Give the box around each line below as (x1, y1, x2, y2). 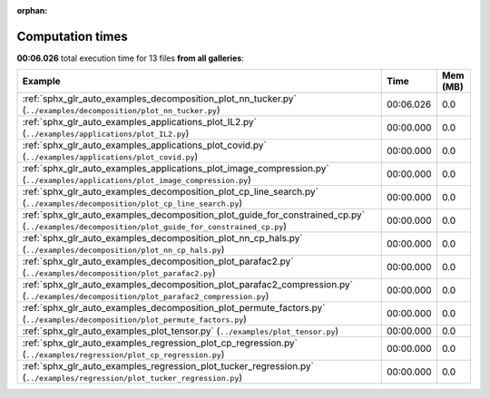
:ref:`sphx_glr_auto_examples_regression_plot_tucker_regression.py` (22, 360, 315, 373)
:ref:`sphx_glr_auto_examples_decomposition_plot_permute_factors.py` (22, 302, 326, 315)
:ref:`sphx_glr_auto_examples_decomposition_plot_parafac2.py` (22, 255, 294, 267)
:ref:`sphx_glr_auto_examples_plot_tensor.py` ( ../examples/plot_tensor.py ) (22, 325, 339, 337)
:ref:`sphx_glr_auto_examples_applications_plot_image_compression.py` (22, 162, 330, 175)
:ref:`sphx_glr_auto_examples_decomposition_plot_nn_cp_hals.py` (22, 232, 303, 245)
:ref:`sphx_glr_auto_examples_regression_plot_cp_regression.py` (22, 336, 299, 349)
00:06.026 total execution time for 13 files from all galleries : (16, 53, 244, 63)
